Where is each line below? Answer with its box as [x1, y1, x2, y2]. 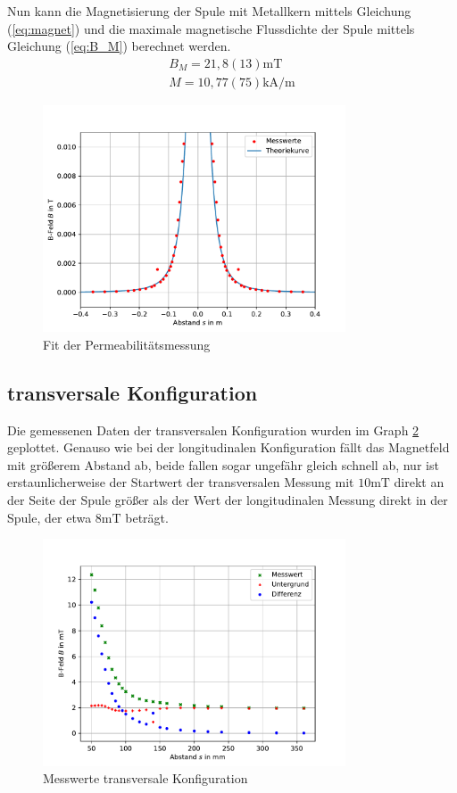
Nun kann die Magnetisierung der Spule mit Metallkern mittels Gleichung [7, 2, 411, 20]
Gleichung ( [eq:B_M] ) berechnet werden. [7, 37, 231, 55]
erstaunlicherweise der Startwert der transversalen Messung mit [7, 473, 354, 491]
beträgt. [125, 508, 169, 526]
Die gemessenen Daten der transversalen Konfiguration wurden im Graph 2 [7, 420, 420, 439]
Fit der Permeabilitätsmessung [43, 335, 211, 353]
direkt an [394, 473, 445, 491]
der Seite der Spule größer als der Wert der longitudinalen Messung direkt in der [7, 491, 448, 508]
